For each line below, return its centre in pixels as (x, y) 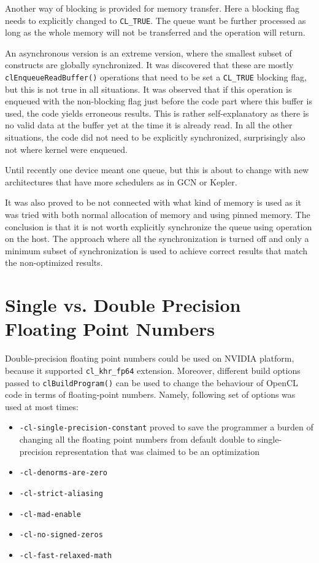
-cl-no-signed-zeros (61, 535)
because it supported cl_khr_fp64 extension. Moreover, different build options (153, 370)
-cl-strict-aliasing (61, 493)
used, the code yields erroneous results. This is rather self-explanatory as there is (157, 113)
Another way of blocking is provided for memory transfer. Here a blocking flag (152, 8)
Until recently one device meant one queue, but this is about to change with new (157, 170)
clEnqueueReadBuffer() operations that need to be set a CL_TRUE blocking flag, (156, 77)
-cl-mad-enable (50, 514)
